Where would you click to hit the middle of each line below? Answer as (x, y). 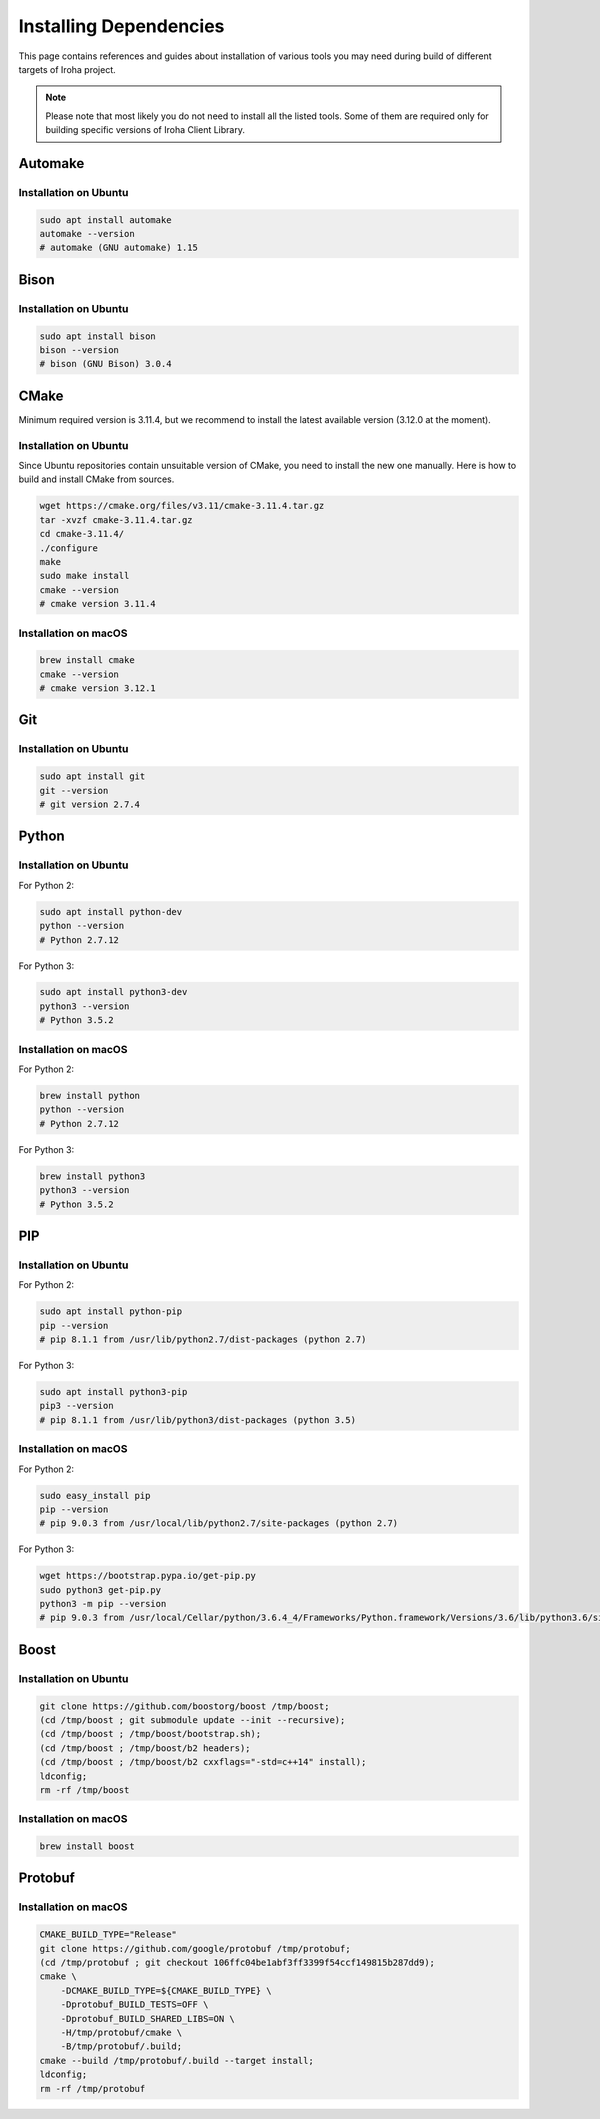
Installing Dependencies (121, 26)
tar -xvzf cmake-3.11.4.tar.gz (116, 519)
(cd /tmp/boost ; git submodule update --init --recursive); (192, 1719)
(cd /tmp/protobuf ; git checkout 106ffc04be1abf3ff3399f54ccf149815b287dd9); (237, 1962)
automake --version (87, 234)
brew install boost (87, 1846)
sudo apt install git (92, 776)
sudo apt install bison (98, 336)
